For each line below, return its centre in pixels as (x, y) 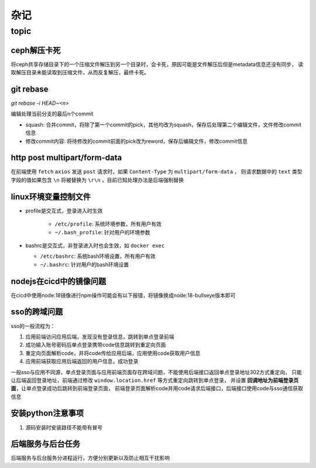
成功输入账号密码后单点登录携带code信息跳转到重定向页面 (96, 345)
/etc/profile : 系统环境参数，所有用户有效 (108, 224)
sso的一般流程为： (33, 326)
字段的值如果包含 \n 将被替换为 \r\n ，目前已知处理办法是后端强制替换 (97, 180)
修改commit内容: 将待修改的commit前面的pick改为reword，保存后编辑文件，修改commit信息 (137, 141)
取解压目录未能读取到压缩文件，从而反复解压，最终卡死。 (80, 73)
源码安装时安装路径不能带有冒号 (64, 427)
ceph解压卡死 (36, 50)
